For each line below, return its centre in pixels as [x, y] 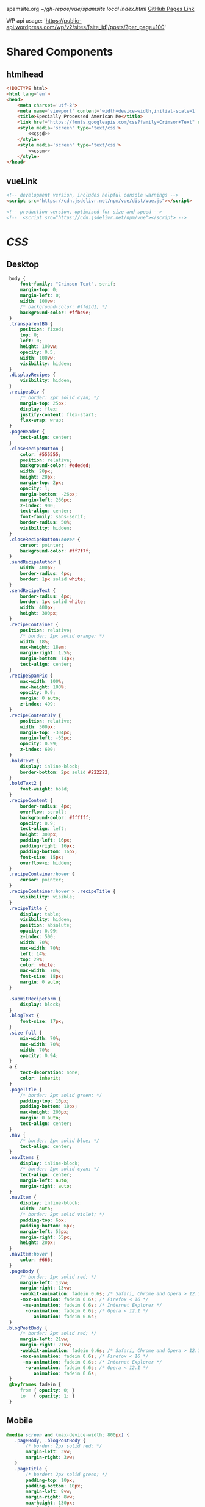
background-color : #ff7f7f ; [56, 551]
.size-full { [26, 1033]
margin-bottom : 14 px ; [47, 659]
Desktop [23, 265]
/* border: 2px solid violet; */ [62, 1215]
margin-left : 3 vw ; [49, 1452]
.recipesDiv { [27, 392]
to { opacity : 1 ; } [47, 1396]
